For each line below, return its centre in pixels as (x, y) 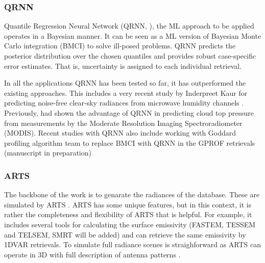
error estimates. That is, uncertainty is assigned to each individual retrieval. (123, 65)
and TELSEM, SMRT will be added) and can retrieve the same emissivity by (125, 234)
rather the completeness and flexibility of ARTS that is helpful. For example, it (128, 214)
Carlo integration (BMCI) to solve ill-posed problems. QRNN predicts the (120, 46)
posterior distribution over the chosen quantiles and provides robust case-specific (130, 56)
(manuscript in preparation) (48, 153)
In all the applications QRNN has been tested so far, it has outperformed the (125, 83)
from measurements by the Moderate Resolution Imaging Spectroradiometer (123, 123)
